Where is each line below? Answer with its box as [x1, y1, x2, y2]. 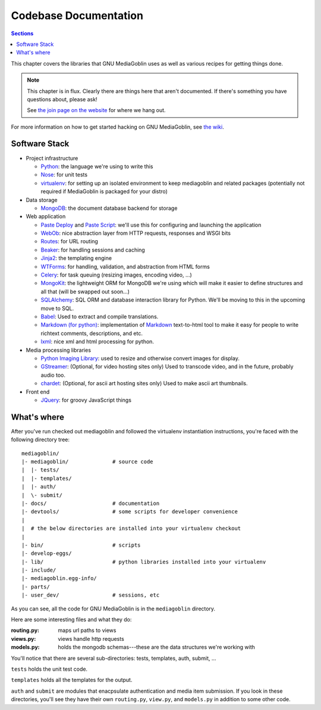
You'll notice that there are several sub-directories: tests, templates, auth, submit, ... [11, 655, 216, 662]
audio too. [40, 371, 65, 379]
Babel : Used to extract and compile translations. [40, 313, 159, 320]
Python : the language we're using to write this [40, 163, 153, 170]
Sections [11, 30, 34, 37]
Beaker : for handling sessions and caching [40, 246, 145, 253]
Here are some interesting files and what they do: [11, 616, 132, 623]
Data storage [26, 196, 58, 203]
